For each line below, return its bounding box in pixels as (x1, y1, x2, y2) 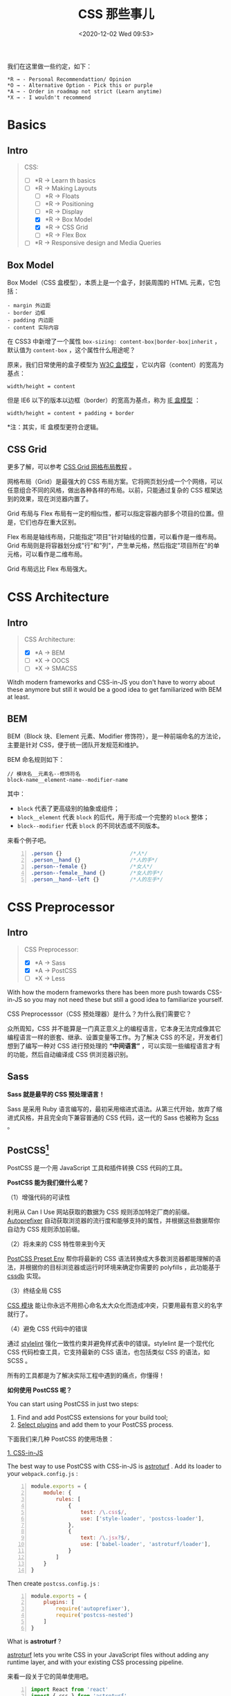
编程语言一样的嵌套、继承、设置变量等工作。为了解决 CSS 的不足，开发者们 (7, 1032, 223, 1041)
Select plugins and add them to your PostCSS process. (17, 1421, 174, 1429)
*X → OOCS (34, 657, 70, 665)
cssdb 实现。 (7, 1272, 45, 1280)
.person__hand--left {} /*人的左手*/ (30, 876, 164, 883)
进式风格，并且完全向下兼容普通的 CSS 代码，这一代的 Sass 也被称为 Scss (7, 1113, 219, 1122)
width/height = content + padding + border (7, 410, 135, 417)
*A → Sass (34, 958, 66, 967)
